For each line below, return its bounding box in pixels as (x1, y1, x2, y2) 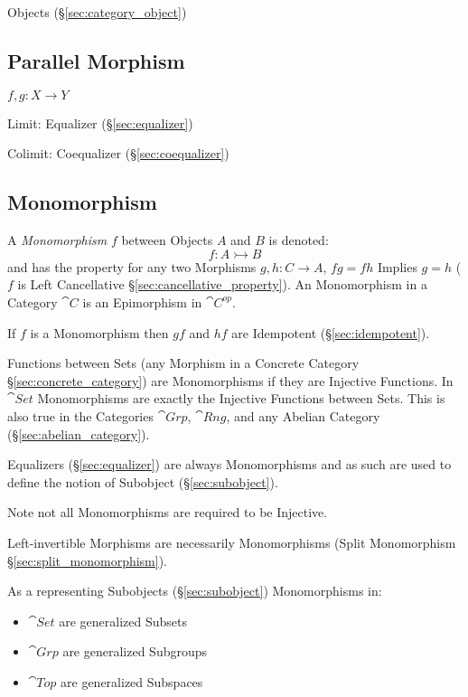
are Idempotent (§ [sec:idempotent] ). (231, 323, 430, 342)
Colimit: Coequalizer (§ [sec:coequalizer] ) (7, 144, 229, 163)
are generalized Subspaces (61, 672, 203, 691)
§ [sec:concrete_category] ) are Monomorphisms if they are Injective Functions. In (7, 371, 454, 390)
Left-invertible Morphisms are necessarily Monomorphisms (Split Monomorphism (7, 532, 456, 551)
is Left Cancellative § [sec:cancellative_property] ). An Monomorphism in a (17, 275, 427, 294)
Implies (377, 257, 417, 276)
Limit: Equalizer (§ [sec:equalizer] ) (7, 113, 193, 132)
